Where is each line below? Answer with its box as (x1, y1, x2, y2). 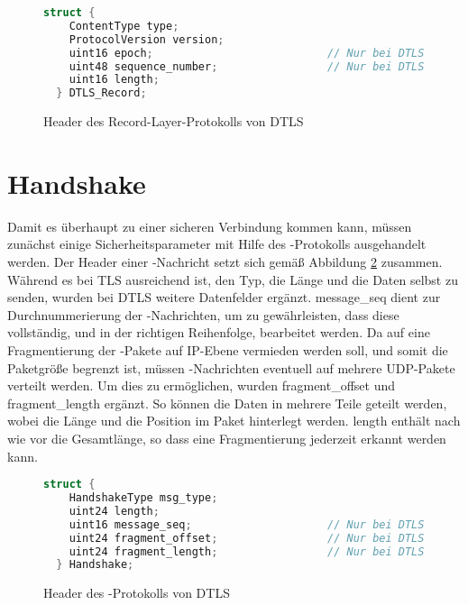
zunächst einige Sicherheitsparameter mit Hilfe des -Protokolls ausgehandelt (7, 234, 427, 253)
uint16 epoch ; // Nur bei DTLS (69, 46, 425, 60)
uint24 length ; (69, 504, 160, 518)
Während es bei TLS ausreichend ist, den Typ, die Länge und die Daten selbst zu (7, 270, 458, 289)
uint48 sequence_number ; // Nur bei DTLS (69, 60, 425, 73)
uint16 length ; (69, 73, 160, 87)
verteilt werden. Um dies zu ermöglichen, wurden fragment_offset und (7, 376, 396, 395)
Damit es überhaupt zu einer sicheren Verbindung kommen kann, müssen (7, 216, 412, 235)
